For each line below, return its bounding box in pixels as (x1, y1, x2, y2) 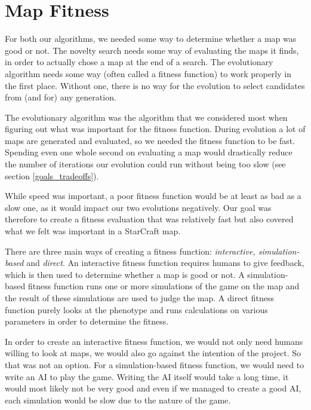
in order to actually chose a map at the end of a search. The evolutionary (5, 56, 273, 68)
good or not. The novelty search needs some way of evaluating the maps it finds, (5, 44, 299, 56)
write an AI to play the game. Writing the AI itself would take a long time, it (5, 370, 289, 383)
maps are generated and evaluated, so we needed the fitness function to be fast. (5, 134, 295, 146)
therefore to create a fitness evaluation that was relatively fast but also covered (5, 213, 294, 225)
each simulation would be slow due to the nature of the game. (5, 393, 231, 406)
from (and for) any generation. (5, 91, 116, 103)
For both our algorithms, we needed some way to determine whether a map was (5, 32, 297, 45)
